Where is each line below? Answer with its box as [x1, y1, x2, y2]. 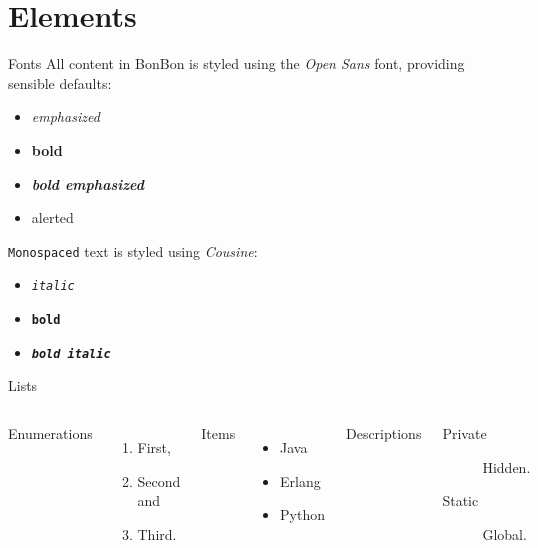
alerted [31, 207, 74, 228]
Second [137, 470, 181, 491]
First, [137, 436, 171, 457]
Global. [482, 523, 527, 544]
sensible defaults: [8, 72, 112, 93]
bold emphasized [31, 173, 144, 194]
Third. [137, 523, 177, 544]
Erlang [280, 470, 321, 491]
